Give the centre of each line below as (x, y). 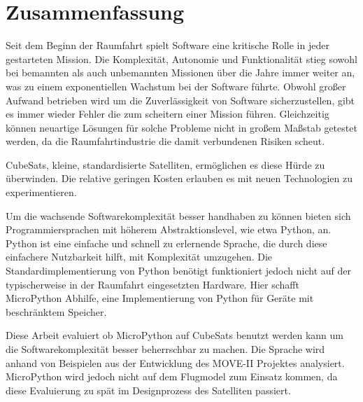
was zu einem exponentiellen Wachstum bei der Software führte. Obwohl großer (176, 86)
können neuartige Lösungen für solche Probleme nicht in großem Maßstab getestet (181, 127)
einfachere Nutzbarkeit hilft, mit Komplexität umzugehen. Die (139, 257)
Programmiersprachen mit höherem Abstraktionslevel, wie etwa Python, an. (169, 229)
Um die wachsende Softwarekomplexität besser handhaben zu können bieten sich (178, 215)
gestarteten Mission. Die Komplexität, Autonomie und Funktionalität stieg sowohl (181, 58)
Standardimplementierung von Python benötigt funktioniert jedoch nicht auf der (178, 271)
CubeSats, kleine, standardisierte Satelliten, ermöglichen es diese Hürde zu (165, 164)
